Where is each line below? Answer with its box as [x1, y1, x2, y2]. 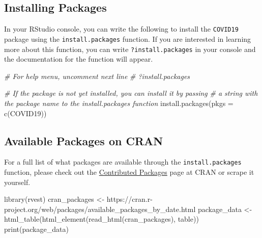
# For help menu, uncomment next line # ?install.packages [4, 70, 190, 81]
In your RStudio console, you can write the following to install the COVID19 [4, 23, 239, 34]
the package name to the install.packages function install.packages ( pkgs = [4, 97, 234, 108]
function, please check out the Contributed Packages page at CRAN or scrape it [4, 167, 254, 177]
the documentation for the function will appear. [4, 54, 153, 64]
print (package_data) [4, 223, 69, 234]
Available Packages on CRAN [4, 133, 163, 148]
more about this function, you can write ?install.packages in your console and [4, 43, 256, 54]
